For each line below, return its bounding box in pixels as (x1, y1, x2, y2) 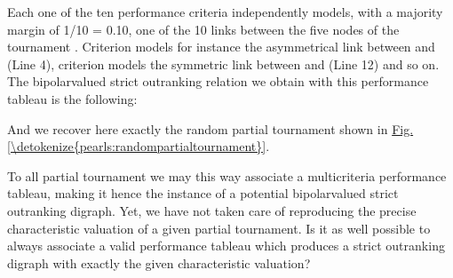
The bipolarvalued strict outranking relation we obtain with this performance (7, 72, 429, 91)
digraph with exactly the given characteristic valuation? (7, 253, 311, 272)
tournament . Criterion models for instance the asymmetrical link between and (7, 37, 435, 56)
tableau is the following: (7, 89, 138, 107)
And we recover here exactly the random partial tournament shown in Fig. (7, 119, 414, 138)
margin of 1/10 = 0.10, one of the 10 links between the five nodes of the (7, 20, 400, 38)
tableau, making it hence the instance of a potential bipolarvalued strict (7, 184, 399, 203)
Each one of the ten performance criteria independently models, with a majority (7, 3, 443, 20)
